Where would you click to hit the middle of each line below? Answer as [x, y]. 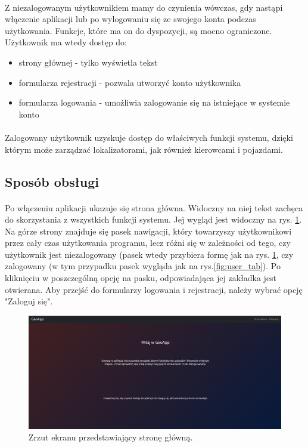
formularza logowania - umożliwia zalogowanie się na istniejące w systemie [154, 102]
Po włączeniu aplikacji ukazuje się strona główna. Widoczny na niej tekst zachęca [154, 207]
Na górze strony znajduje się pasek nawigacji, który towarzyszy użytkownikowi [148, 231]
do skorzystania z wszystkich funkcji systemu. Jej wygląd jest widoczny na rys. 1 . [153, 219]
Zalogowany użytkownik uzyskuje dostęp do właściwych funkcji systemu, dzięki [149, 137]
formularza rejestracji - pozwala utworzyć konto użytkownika [130, 82]
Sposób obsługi [52, 181]
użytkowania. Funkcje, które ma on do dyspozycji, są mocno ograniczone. [139, 30]
